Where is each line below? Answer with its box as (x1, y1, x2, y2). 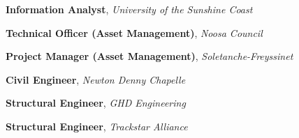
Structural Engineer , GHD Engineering (6, 95, 186, 110)
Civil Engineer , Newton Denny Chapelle (6, 72, 186, 86)
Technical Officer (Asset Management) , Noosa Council (6, 25, 263, 40)
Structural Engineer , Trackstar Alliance (6, 118, 188, 133)
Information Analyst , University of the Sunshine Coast (6, 2, 253, 16)
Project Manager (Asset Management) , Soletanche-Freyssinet (6, 49, 293, 63)
